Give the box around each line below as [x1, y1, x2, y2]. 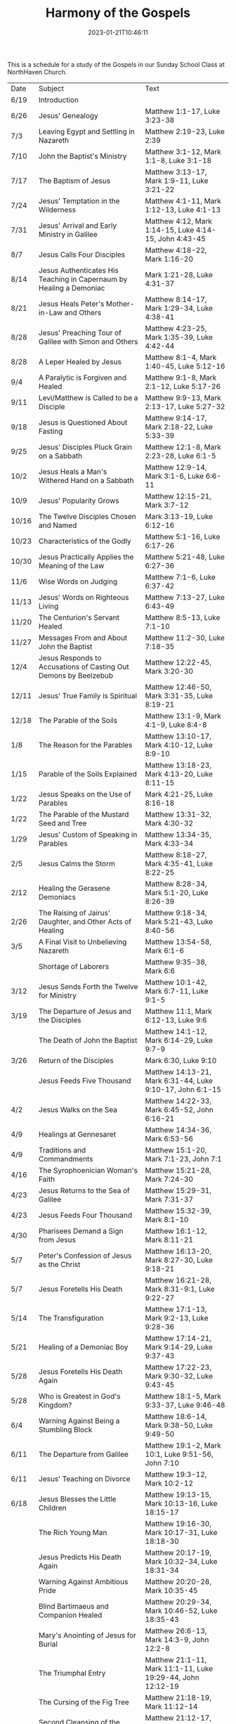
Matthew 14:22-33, [145, 1095, 212, 1105]
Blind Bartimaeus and [38, 1601, 109, 1611]
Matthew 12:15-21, [145, 491, 212, 501]
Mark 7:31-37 [145, 1194, 194, 1204]
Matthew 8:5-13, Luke [145, 612, 221, 622]
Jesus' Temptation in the [38, 195, 120, 205]
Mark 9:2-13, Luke [145, 1313, 209, 1323]
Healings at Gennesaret [38, 1129, 117, 1139]
